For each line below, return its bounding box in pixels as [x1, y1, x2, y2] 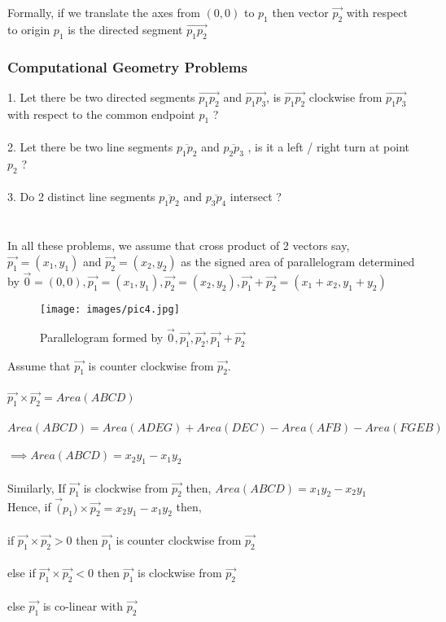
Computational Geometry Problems [7, 56, 247, 77]
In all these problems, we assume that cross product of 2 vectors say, [7, 237, 350, 254]
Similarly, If [7, 479, 66, 496]
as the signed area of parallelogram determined [181, 252, 415, 269]
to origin [7, 20, 50, 37]
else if [7, 564, 36, 581]
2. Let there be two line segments [7, 138, 173, 155]
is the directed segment [68, 20, 183, 37]
